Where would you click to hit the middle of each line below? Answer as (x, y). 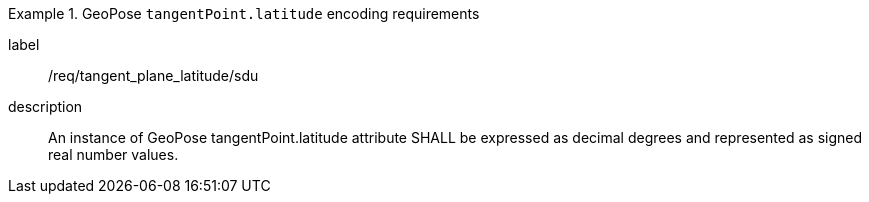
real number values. (113, 154)
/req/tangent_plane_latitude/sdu (153, 75)
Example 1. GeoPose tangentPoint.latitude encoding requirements (244, 13)
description (45, 106)
